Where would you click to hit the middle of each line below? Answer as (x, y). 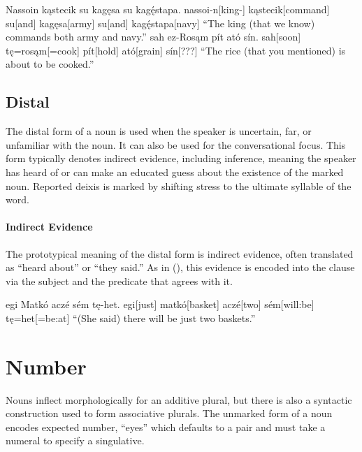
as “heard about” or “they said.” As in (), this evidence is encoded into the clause (180, 267)
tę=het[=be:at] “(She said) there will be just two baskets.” (131, 318)
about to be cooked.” (50, 64)
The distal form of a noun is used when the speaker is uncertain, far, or (159, 131)
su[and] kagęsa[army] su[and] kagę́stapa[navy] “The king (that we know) (160, 23)
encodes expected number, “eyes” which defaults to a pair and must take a (166, 427)
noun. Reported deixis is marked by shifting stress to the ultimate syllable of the (179, 185)
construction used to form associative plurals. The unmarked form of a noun (169, 413)
